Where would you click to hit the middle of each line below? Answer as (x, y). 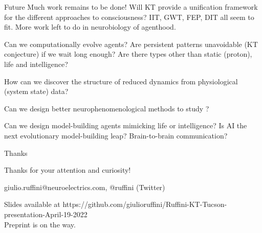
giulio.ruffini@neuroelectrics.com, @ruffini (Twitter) (85, 187)
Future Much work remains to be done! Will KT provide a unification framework (131, 7)
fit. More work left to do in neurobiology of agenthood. (90, 27)
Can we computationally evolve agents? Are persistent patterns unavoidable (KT (131, 44)
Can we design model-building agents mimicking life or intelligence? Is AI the (126, 125)
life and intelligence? (36, 64)
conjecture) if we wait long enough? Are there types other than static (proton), (128, 54)
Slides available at (32, 204)
